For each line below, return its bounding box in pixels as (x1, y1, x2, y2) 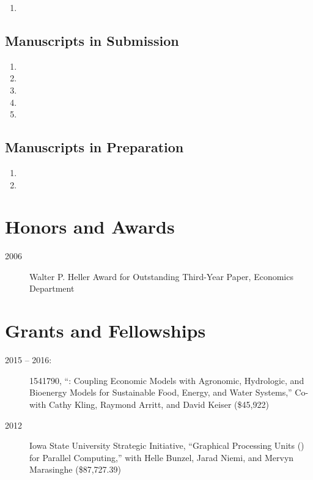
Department (29, 282, 75, 295)
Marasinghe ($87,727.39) (29, 463, 121, 476)
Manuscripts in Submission (5, 31, 179, 50)
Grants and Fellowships (5, 318, 206, 343)
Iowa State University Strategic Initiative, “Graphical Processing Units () (29, 439, 304, 452)
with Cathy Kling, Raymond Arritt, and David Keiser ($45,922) (29, 397, 269, 410)
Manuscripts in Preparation (5, 138, 184, 157)
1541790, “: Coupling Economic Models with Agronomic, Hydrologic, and (29, 374, 304, 386)
